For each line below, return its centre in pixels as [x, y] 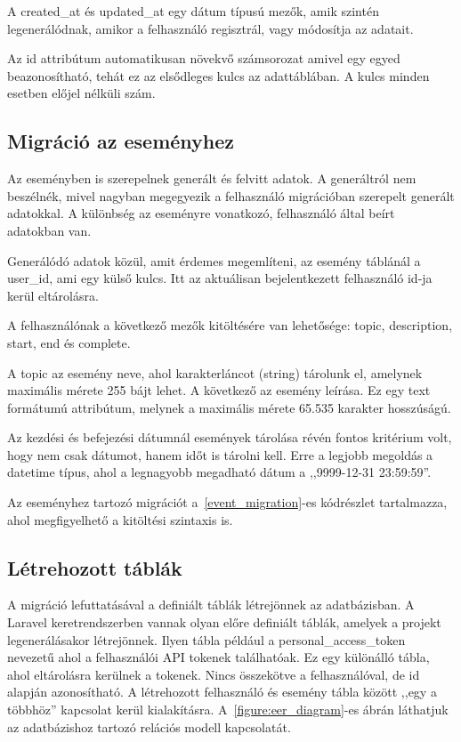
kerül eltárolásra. [53, 295]
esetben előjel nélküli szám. [81, 93]
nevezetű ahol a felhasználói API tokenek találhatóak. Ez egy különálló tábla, [218, 657]
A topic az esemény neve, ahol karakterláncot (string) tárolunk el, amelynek [215, 372]
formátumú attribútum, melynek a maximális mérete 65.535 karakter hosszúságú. [229, 407]
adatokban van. [49, 230]
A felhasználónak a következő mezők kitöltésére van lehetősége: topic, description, [230, 325]
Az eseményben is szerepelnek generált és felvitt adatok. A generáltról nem [212, 178]
